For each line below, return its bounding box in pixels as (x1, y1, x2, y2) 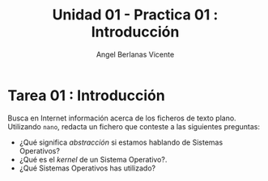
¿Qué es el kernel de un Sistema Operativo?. (19, 154, 168, 164)
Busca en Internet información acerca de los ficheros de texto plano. (7, 113, 236, 123)
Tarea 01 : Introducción (7, 86, 165, 104)
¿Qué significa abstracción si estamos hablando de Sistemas (19, 137, 223, 147)
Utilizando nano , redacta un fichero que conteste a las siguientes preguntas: (7, 121, 261, 131)
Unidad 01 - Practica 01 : (52, 6, 219, 24)
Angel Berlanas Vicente (96, 49, 175, 59)
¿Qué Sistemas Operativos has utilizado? (19, 163, 155, 173)
